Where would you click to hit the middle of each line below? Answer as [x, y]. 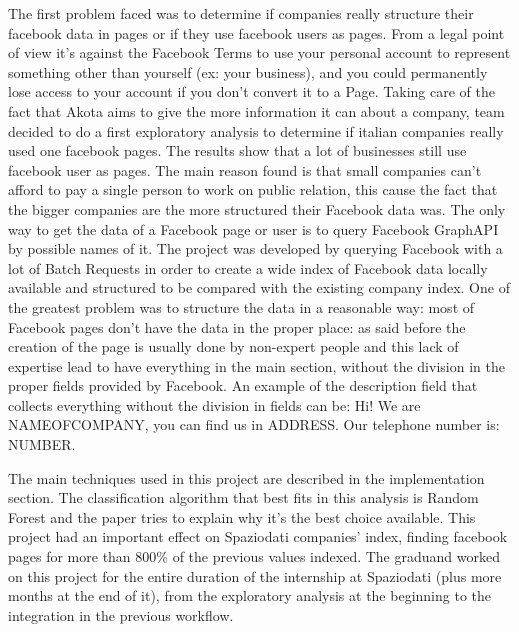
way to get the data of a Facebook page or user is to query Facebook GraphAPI [253, 228]
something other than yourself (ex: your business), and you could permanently [248, 71]
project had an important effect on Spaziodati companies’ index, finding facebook [258, 536]
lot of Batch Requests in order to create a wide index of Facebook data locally [248, 267]
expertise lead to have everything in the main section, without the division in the [256, 365]
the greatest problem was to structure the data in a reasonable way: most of [241, 306]
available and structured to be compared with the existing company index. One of [259, 287]
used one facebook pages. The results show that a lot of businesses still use [237, 150]
